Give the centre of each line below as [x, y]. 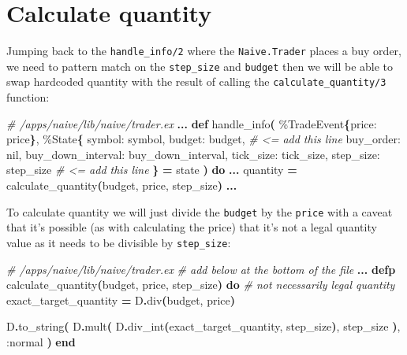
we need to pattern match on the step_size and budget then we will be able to [200, 66]
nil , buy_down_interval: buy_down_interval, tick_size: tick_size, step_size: [193, 154]
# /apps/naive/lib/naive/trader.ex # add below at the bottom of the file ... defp [201, 269]
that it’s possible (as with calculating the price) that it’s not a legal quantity [192, 227]
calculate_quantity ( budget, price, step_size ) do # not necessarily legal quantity [201, 285]
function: [28, 97]
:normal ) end [41, 341]
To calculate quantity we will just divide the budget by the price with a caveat [200, 211]
